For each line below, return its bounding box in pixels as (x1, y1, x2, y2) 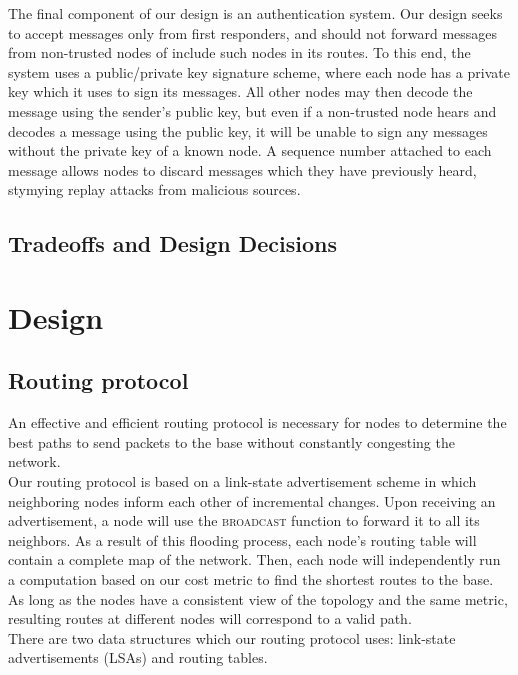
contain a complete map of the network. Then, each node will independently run (8, 549, 501, 570)
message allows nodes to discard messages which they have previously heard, (8, 159, 477, 180)
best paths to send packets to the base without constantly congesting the (8, 431, 455, 452)
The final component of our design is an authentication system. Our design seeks (8, 3, 503, 23)
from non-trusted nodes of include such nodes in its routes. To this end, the (8, 42, 471, 63)
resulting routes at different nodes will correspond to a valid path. (8, 608, 412, 629)
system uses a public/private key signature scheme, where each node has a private (8, 61, 510, 82)
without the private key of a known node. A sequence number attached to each (8, 140, 492, 161)
